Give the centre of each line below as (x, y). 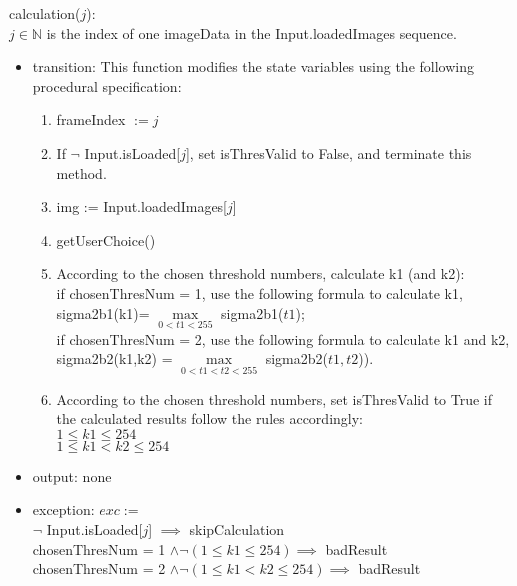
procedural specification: (107, 85)
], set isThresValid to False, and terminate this (328, 152)
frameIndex (91, 119)
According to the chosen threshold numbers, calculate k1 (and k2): (260, 273)
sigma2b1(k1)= (103, 312)
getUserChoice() (106, 239)
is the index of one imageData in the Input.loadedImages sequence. (251, 32)
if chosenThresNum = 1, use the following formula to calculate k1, (259, 292)
